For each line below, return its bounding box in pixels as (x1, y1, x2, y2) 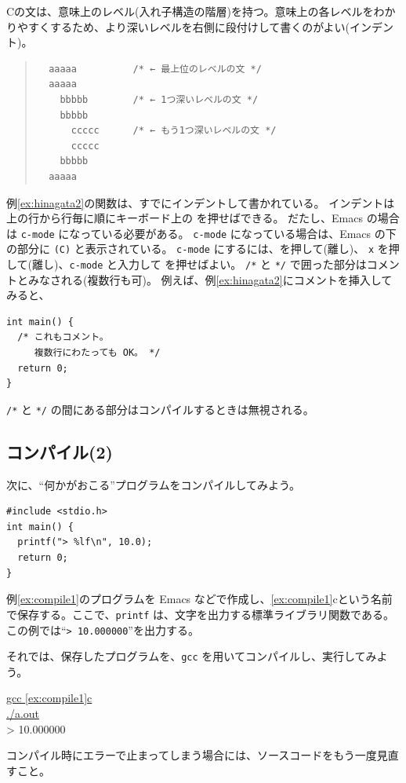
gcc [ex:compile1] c (6, 690, 92, 706)
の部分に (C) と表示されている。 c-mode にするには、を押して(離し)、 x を (6, 240, 389, 257)
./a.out (6, 705, 40, 722)
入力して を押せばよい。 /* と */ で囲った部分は (118, 256, 367, 273)
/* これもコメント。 (17, 331, 109, 343)
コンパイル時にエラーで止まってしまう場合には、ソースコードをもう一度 (6, 747, 377, 763)
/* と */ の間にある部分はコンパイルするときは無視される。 (6, 401, 314, 417)
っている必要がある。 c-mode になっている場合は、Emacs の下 (80, 225, 397, 241)
